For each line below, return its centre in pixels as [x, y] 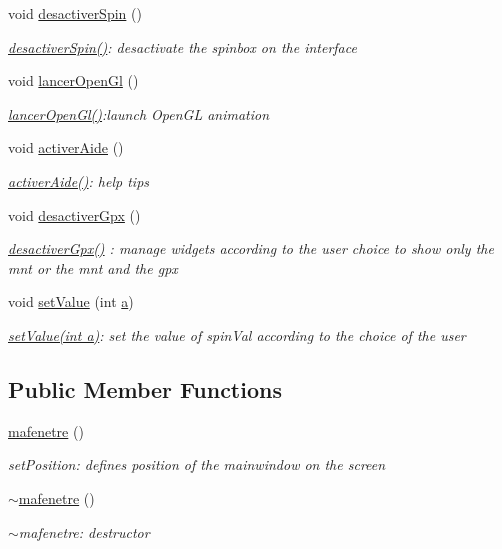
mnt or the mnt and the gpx [93, 267]
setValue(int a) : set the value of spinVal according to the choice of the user [237, 334]
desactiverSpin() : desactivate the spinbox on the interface [182, 46]
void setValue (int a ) [71, 301]
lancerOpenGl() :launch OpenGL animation [139, 113]
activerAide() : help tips [79, 180]
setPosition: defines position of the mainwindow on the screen [197, 464]
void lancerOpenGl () [73, 80]
